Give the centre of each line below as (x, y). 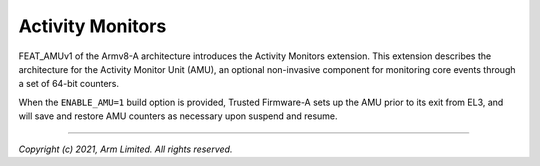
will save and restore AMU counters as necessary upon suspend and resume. (178, 116)
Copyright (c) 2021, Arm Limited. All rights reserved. (125, 149)
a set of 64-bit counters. (69, 84)
